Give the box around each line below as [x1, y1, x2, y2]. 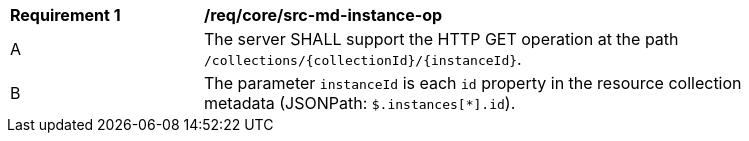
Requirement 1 [10, 5, 121, 25]
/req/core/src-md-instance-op [204, 5, 443, 25]
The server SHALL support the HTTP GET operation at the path [204, 29, 679, 49]
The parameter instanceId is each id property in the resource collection [204, 73, 742, 93]
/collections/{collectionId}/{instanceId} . [204, 49, 522, 69]
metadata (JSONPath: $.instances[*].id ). [204, 93, 516, 113]
